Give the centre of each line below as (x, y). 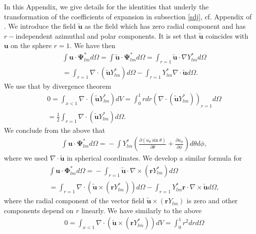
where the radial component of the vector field (74, 201)
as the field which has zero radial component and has (165, 26)
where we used (26, 158)
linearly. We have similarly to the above (141, 210)
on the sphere (31, 45)
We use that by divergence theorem (58, 86)
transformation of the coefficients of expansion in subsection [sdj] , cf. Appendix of (128, 16)
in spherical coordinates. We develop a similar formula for (154, 158)
